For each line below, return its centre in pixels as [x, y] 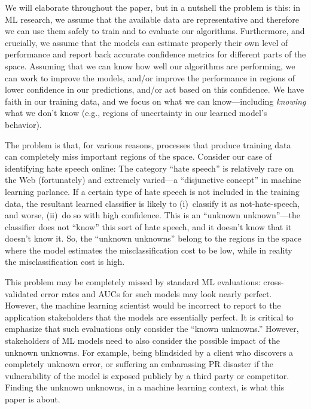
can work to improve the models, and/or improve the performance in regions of [150, 77]
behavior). [23, 124]
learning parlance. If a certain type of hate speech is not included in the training [152, 191]
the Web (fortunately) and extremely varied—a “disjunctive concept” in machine [153, 180]
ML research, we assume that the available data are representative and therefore [152, 19]
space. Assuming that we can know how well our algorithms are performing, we [150, 65]
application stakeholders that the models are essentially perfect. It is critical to [149, 317]
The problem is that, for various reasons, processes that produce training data [148, 144]
